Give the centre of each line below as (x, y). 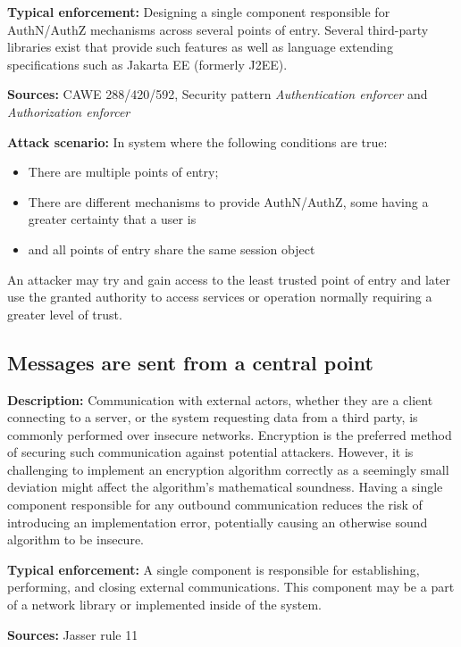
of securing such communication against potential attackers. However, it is (210, 452)
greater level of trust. (65, 314)
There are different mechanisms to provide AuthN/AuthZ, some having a (228, 201)
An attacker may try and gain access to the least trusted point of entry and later (229, 279)
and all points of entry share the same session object (172, 249)
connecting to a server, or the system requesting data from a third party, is (213, 417)
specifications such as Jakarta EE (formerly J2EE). (147, 64)
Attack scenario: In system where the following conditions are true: (197, 141)
